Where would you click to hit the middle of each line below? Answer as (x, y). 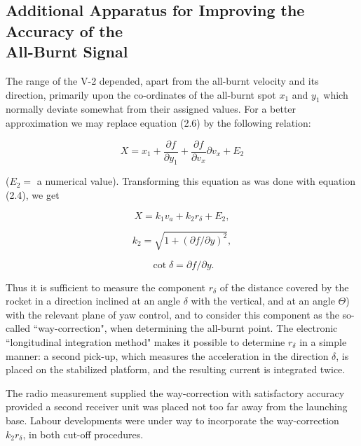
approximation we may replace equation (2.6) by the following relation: (158, 122)
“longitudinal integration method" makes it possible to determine (145, 341)
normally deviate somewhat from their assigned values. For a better (151, 109)
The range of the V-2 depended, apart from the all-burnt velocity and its (162, 80)
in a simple (323, 341)
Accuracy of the (64, 30)
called (18, 328)
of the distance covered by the (284, 287)
